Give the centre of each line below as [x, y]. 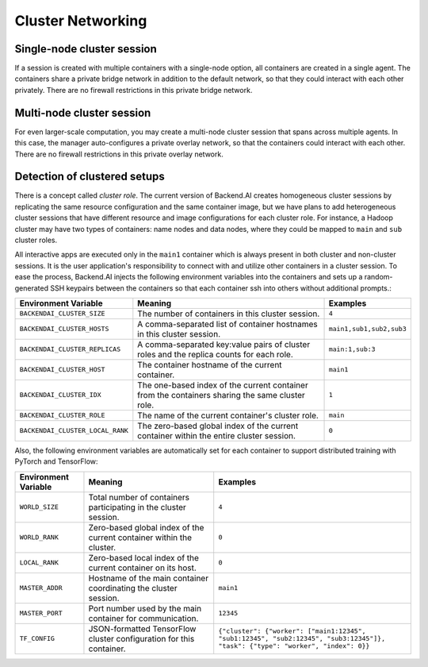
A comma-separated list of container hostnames [227, 324]
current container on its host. [143, 568]
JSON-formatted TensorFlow [142, 629]
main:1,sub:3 [352, 349]
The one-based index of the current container [223, 385]
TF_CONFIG [37, 639]
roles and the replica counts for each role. [215, 354]
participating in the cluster [137, 507]
